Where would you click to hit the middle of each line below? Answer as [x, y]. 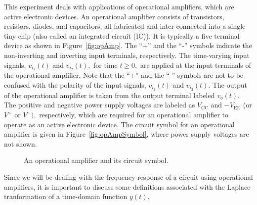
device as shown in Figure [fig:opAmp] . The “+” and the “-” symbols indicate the [128, 45]
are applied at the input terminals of [195, 65]
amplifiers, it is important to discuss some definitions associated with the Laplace [127, 186]
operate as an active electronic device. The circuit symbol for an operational [119, 124]
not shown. [21, 143]
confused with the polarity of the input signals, [75, 85]
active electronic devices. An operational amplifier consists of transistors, [114, 16]
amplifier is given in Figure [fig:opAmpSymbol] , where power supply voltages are [127, 134]
